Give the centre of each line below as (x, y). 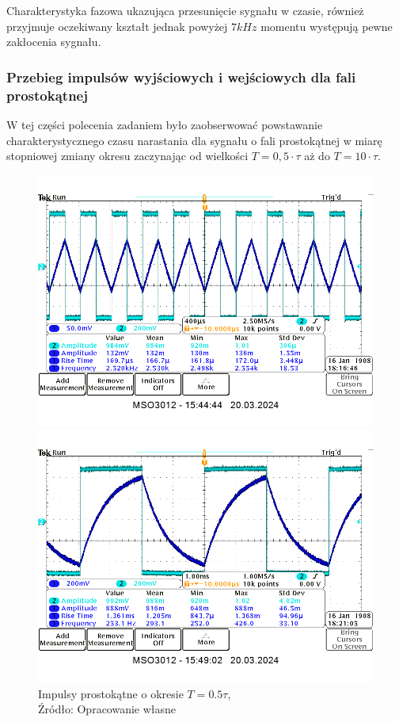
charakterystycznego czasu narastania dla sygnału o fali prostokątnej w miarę (194, 140)
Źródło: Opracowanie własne (107, 709)
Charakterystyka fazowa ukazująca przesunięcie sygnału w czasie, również (185, 10)
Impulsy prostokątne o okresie (111, 693)
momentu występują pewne (327, 26)
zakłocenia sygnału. (54, 42)
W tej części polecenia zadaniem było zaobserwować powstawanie (165, 124)
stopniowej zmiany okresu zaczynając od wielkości (127, 156)
